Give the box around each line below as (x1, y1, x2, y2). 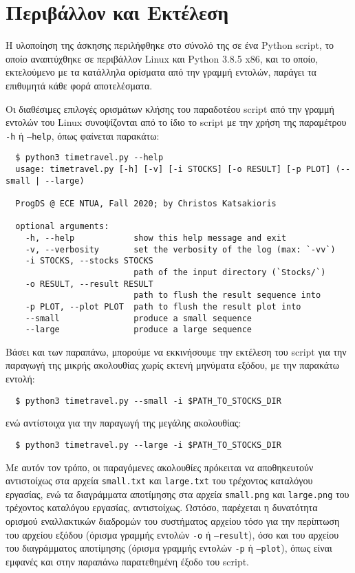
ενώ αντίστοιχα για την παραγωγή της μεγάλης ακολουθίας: (6, 415, 241, 430)
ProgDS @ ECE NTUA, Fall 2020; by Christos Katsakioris (15, 198, 277, 208)
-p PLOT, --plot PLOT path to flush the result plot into (25, 301, 301, 312)
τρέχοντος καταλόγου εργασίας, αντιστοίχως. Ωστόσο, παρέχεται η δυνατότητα (6, 500, 318, 515)
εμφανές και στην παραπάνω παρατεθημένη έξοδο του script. (6, 554, 249, 568)
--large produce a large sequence (25, 325, 252, 335)
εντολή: (6, 371, 35, 386)
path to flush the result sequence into (133, 290, 321, 301)
